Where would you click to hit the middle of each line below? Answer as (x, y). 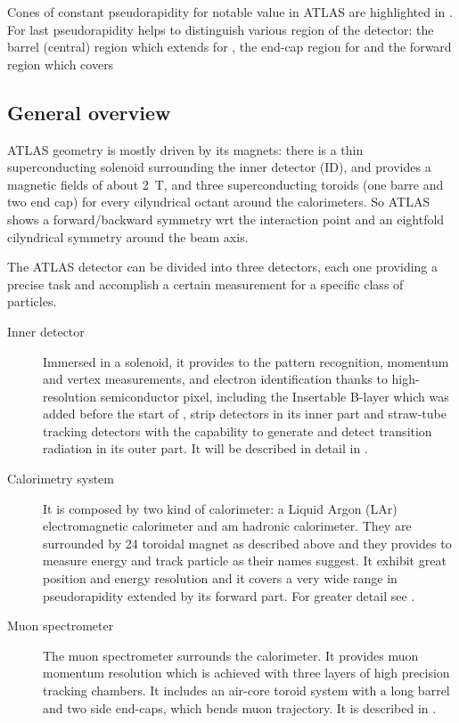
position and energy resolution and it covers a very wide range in (220, 578)
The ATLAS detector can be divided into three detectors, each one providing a (223, 267)
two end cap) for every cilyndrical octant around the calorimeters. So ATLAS (219, 202)
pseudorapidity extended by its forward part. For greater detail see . (229, 595)
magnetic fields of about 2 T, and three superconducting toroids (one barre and (225, 184)
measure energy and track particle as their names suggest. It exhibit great (245, 561)
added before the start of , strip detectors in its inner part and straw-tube (245, 414)
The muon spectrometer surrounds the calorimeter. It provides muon (231, 655)
